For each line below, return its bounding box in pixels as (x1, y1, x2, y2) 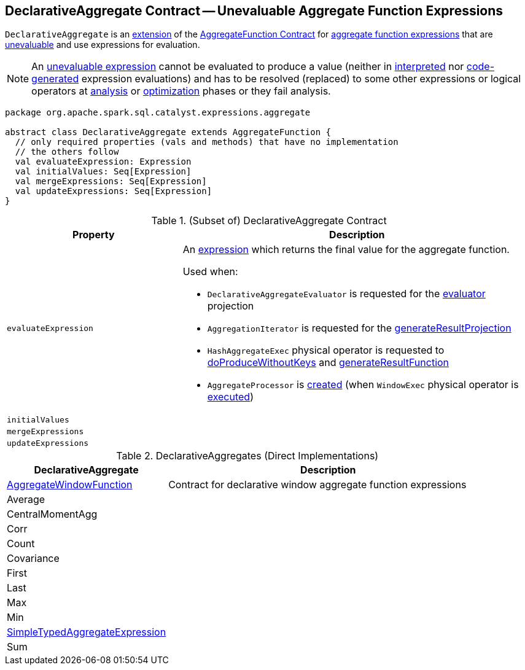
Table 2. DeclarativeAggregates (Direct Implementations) (116, 450, 379, 462)
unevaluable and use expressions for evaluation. (5, 39, 200, 50)
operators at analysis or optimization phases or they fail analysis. (31, 85, 331, 98)
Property (72, 228, 115, 241)
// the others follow (15, 147, 119, 157)
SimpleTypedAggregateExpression (7, 626, 166, 639)
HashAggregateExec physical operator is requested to (207, 344, 445, 357)
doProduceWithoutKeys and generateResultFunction (207, 356, 449, 369)
